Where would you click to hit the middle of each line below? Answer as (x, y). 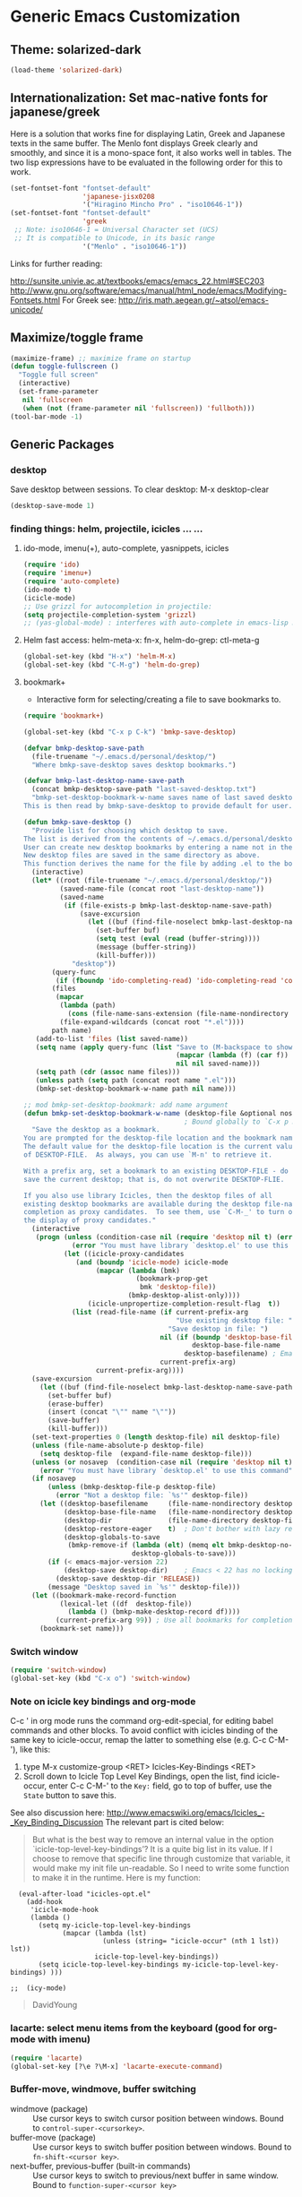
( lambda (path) (88, 1005)
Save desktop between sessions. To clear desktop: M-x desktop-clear (140, 489)
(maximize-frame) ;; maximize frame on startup (101, 358)
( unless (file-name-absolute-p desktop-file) (118, 1445)
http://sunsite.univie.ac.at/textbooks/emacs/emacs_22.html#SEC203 (138, 280)
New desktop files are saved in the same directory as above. (142, 856)
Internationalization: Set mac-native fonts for (139, 98)
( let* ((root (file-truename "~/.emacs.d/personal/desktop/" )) (152, 881)
